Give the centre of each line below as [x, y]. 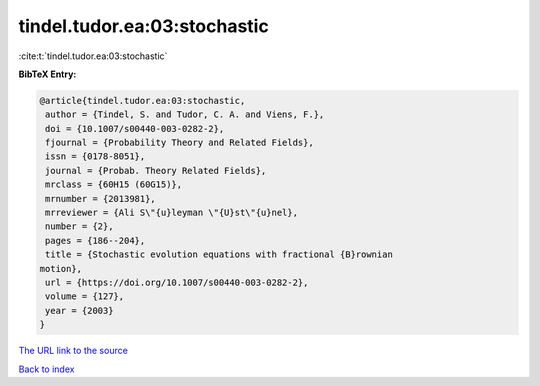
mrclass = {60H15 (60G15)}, [114, 184]
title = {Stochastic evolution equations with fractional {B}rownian [219, 254]
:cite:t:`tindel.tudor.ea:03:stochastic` [93, 56]
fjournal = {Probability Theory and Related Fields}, [179, 143]
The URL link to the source [73, 351]
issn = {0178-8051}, [95, 156]
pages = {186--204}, [95, 240]
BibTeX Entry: [47, 74]
